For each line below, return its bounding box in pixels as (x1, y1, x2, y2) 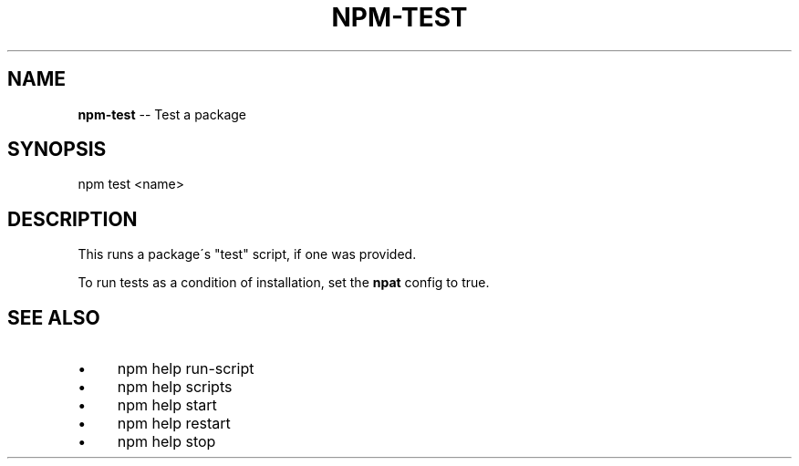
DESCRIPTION (7, 207, 138, 231)
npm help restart (117, 414, 231, 433)
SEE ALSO (7, 305, 100, 329)
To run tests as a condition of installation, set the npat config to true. (78, 274, 490, 291)
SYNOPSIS (7, 138, 107, 161)
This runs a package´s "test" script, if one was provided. (78, 246, 417, 263)
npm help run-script (117, 359, 254, 378)
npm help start (117, 396, 217, 415)
